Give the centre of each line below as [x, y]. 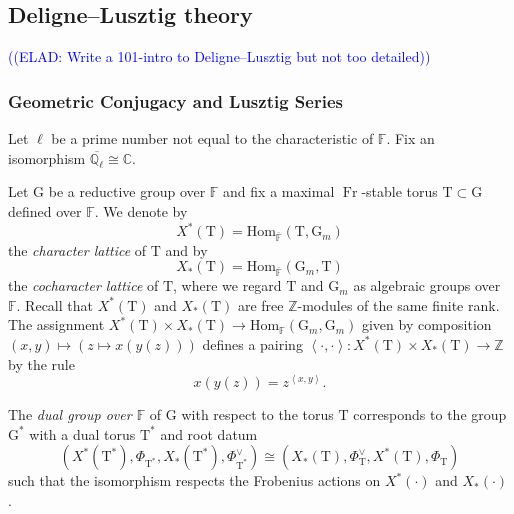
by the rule [41, 363]
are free [260, 304]
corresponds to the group [430, 414]
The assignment [56, 324]
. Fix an [410, 138]
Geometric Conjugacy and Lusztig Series [175, 100]
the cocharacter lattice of [83, 285]
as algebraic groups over [427, 285]
